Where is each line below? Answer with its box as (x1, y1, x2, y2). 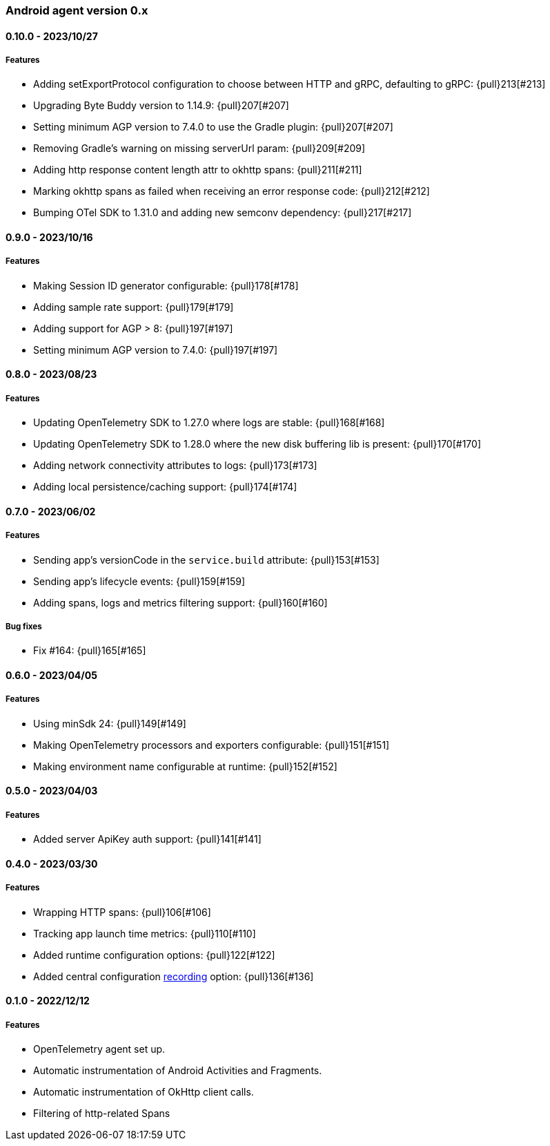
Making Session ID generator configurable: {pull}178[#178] (33, 279, 299, 292)
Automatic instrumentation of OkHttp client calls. (33, 1085, 254, 1098)
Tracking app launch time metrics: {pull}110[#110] (33, 927, 256, 939)
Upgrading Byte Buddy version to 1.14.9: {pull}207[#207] (33, 99, 289, 112)
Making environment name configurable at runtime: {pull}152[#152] (33, 760, 337, 772)
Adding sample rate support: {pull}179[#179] (33, 300, 234, 313)
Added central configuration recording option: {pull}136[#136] (33, 970, 314, 982)
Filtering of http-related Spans (33, 1107, 170, 1119)
